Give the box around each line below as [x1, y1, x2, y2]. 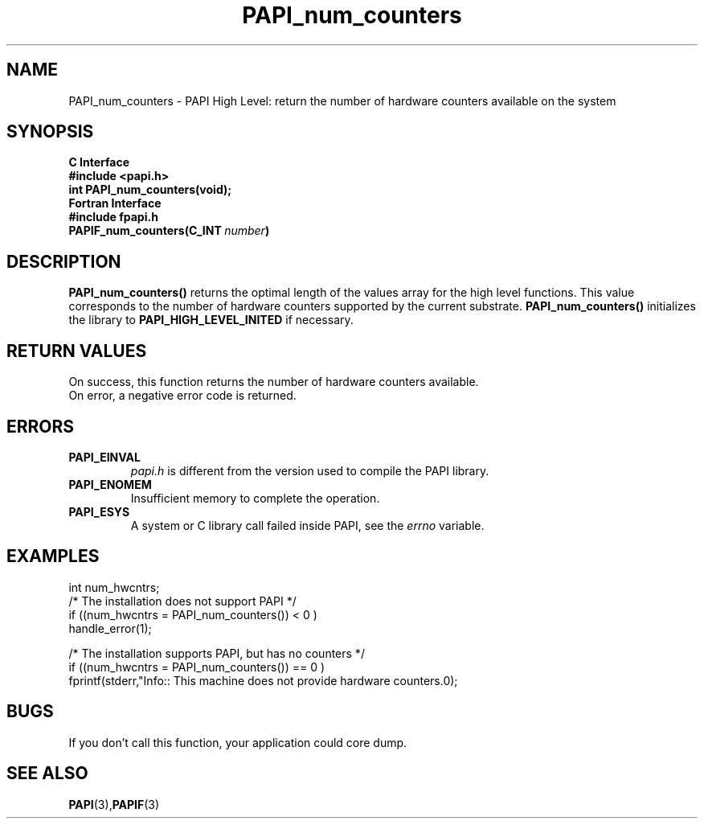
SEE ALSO [6, 763, 88, 784]
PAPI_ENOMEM [68, 477, 152, 491]
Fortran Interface [68, 196, 162, 211]
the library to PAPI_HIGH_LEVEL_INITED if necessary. [68, 313, 354, 327]
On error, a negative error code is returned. [68, 388, 297, 403]
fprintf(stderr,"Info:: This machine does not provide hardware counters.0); [68, 673, 458, 687]
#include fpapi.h [68, 210, 158, 224]
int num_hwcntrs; [68, 580, 160, 594]
